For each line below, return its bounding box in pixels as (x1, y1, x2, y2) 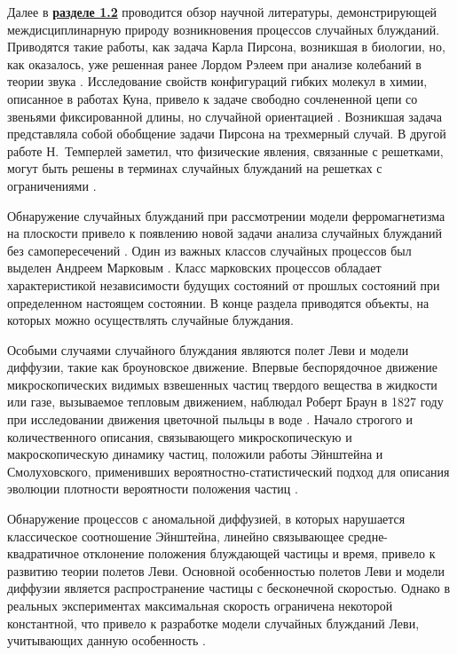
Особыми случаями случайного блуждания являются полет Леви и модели (7, 340, 409, 359)
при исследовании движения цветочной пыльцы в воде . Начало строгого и (7, 410, 413, 429)
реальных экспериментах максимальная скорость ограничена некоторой (7, 596, 393, 614)
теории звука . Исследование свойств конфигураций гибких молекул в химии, (7, 72, 428, 91)
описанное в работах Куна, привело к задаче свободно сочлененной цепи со (7, 89, 418, 107)
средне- (348, 526, 389, 545)
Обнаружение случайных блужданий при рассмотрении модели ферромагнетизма (7, 206, 445, 225)
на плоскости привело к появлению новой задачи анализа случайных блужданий (7, 224, 442, 242)
